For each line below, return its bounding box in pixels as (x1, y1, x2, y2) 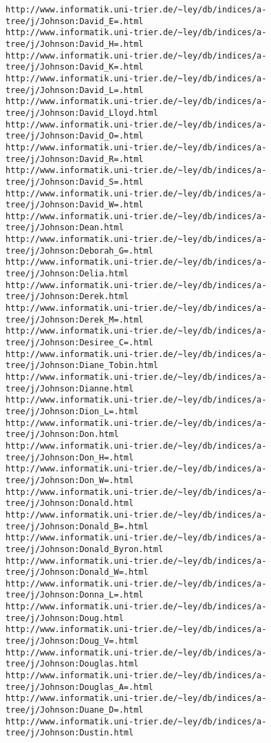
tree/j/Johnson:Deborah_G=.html (6, 245, 153, 256)
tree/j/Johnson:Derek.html (6, 292, 129, 302)
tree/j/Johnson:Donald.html (6, 498, 134, 509)
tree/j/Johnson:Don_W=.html (6, 475, 134, 485)
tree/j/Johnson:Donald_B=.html (6, 521, 149, 531)
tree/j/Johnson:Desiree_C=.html (6, 338, 153, 348)
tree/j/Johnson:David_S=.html (6, 176, 144, 187)
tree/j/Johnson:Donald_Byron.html (6, 544, 164, 554)
